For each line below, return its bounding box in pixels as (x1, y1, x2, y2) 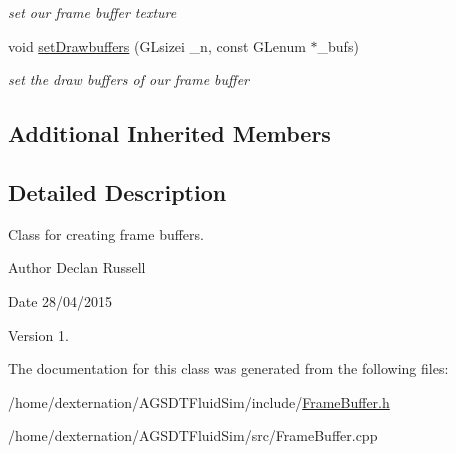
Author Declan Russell (8, 257, 146, 278)
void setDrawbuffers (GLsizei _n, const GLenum (8, 35, 306, 56)
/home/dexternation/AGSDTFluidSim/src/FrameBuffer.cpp (8, 425, 378, 446)
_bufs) (317, 35, 359, 56)
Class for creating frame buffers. (8, 223, 204, 244)
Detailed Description (8, 176, 227, 207)
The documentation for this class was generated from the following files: (8, 358, 449, 379)
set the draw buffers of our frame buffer (8, 69, 250, 90)
